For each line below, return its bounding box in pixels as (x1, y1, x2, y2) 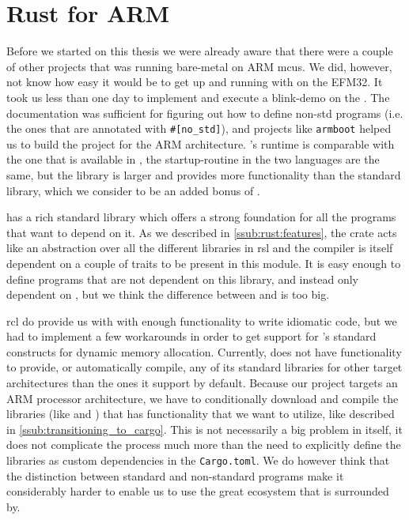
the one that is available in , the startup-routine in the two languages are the (6, 151, 380, 168)
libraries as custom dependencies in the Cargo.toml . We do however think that (6, 452, 390, 469)
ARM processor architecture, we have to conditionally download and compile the (6, 390, 399, 406)
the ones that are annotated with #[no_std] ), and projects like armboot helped (6, 120, 392, 137)
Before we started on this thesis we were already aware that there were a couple (6, 43, 393, 59)
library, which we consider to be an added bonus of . (6, 182, 260, 198)
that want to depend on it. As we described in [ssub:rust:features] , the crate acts (6, 224, 397, 240)
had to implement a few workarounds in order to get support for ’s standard (6, 328, 377, 345)
